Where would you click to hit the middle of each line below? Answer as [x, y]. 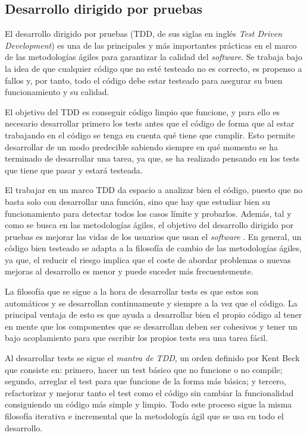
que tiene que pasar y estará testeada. [74, 170]
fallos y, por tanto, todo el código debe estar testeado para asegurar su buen [144, 80]
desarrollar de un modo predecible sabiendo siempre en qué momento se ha [141, 146]
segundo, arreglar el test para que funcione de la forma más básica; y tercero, [145, 381]
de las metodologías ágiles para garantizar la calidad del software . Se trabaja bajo [153, 57]
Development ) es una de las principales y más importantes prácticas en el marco [151, 45]
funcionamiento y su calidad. [57, 92]
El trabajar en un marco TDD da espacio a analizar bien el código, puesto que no [154, 190]
